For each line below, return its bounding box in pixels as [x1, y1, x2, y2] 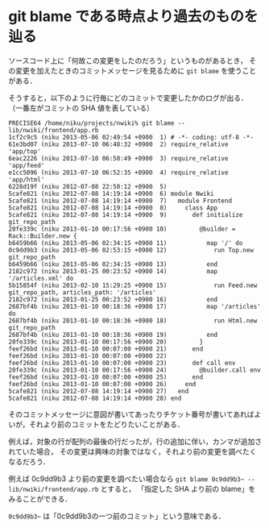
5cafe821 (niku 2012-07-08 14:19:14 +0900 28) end [8, 394, 182, 402]
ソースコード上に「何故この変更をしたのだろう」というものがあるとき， [8, 56, 248, 65]
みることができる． [8, 493, 72, 504]
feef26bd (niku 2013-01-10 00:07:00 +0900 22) [8, 351, 168, 360]
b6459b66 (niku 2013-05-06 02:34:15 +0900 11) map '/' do [8, 239, 243, 247]
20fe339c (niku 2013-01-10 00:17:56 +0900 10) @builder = [8, 225, 236, 233]
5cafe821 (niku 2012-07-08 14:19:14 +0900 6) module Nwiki [8, 189, 215, 197]
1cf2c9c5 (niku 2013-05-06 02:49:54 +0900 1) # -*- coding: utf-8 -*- [8, 133, 254, 141]
